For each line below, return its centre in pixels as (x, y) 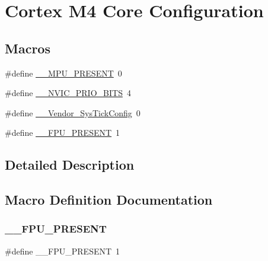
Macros (28, 48)
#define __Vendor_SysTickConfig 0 (73, 112)
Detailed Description (70, 165)
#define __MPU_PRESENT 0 (63, 73)
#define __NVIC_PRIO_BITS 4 (68, 93)
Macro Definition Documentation (109, 200)
